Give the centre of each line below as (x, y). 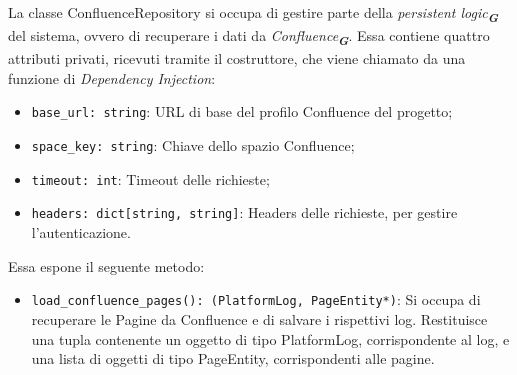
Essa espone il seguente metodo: (106, 265)
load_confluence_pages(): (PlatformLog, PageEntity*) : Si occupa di (256, 299)
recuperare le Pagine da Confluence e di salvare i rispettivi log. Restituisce (259, 318)
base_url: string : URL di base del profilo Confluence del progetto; (242, 111)
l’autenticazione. (81, 232)
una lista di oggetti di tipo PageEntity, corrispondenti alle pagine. (233, 358)
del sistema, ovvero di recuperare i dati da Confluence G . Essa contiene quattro (249, 37)
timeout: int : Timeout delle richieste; (150, 178)
